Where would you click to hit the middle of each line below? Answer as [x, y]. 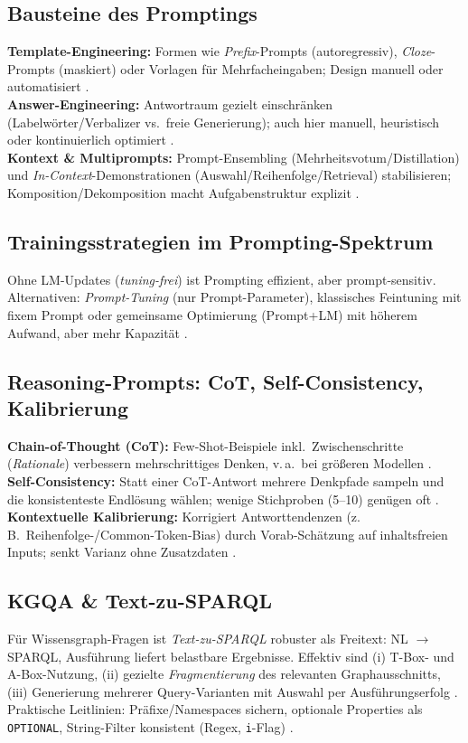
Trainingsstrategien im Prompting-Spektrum [220, 241]
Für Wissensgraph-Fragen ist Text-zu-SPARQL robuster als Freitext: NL [208, 639]
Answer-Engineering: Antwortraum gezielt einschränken [170, 103]
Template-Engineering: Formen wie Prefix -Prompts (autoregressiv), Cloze [220, 51]
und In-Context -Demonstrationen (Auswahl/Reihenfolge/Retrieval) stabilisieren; [229, 175]
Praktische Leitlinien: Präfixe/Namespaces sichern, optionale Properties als [215, 709]
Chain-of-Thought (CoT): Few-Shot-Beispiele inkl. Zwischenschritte [206, 445]
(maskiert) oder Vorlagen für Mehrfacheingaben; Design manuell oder [251, 68]
